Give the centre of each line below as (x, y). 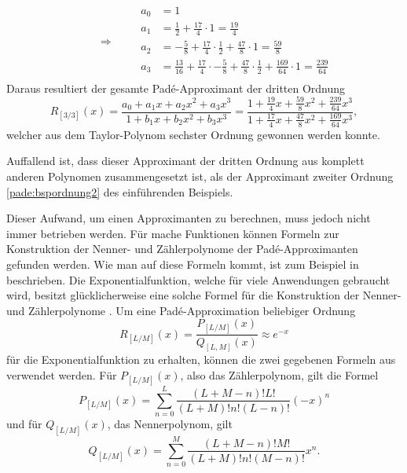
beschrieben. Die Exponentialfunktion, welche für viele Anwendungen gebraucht (198, 279)
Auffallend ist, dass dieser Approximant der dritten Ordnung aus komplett (185, 161)
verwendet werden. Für (62, 375)
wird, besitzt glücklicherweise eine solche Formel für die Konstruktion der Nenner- (204, 295)
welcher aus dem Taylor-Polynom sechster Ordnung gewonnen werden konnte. (193, 134)
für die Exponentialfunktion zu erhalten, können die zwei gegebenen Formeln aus (201, 359)
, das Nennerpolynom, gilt (170, 424)
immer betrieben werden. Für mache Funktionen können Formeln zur (173, 233)
